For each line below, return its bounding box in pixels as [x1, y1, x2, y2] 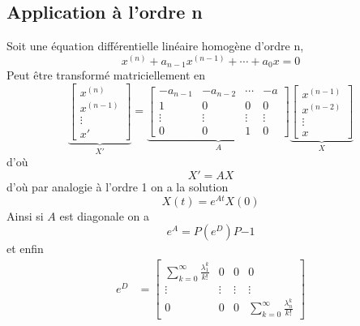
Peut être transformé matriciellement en [6, 66, 206, 84]
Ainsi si [6, 207, 44, 224]
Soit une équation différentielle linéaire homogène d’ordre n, [6, 37, 304, 54]
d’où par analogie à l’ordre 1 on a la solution [6, 178, 229, 195]
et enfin [6, 240, 44, 257]
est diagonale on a [59, 207, 150, 224]
